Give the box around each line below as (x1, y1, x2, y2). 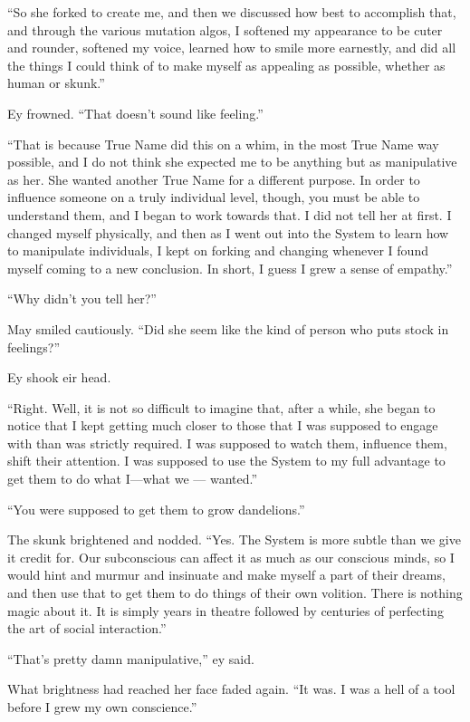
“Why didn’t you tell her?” (7, 289, 157, 308)
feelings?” (7, 337, 61, 356)
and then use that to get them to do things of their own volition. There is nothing (7, 583, 463, 602)
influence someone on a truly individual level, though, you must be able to (7, 188, 420, 207)
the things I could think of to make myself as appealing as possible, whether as (7, 55, 446, 74)
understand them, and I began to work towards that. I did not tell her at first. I (7, 205, 452, 224)
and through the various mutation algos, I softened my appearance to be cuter (7, 20, 443, 39)
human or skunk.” (7, 73, 105, 92)
